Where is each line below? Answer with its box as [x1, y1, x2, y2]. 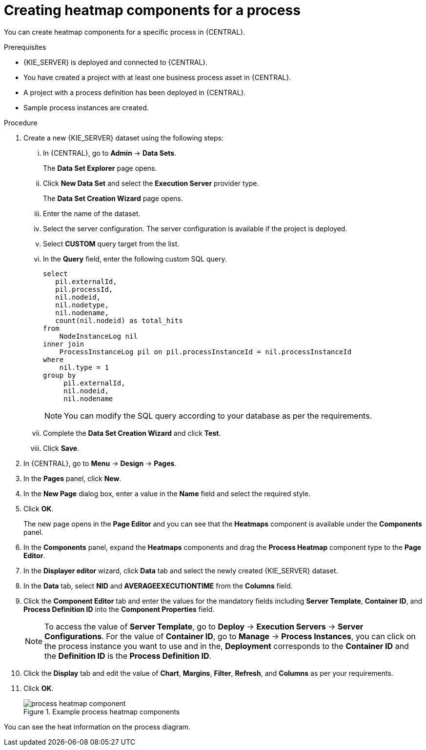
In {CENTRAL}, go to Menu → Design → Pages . [23, 459, 177, 467]
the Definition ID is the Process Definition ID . [44, 650, 212, 661]
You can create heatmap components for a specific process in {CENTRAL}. [4, 27, 245, 36]
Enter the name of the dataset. [43, 209, 141, 218]
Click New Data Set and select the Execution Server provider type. [43, 179, 259, 187]
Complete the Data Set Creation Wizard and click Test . [43, 428, 221, 437]
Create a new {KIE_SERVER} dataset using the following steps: [23, 133, 223, 142]
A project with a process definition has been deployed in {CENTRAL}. [23, 88, 246, 97]
